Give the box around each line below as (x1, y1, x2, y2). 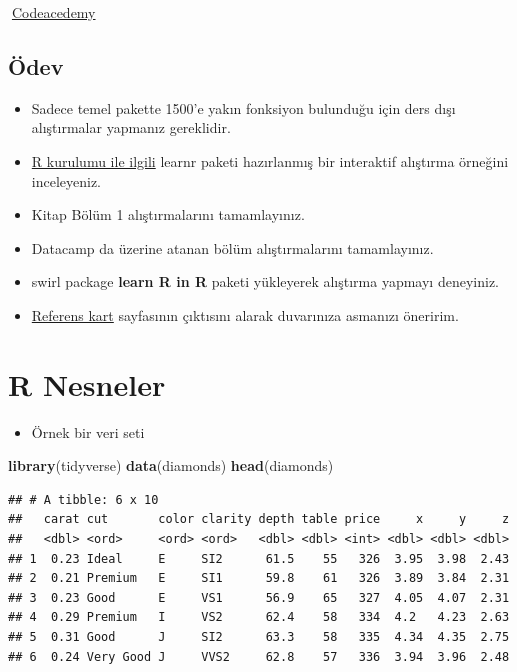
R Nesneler (8, 363, 166, 404)
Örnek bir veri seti (31, 421, 145, 442)
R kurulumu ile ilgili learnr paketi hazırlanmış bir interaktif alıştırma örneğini (31, 150, 509, 171)
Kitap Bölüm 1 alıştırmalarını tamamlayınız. (31, 204, 305, 225)
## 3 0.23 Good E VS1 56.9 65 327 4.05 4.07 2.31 (8, 590, 510, 605)
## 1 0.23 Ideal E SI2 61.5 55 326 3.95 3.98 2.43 (8, 551, 510, 566)
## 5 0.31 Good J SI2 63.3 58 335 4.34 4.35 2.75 (8, 630, 510, 645)
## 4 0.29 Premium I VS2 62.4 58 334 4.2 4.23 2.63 (8, 610, 510, 625)
